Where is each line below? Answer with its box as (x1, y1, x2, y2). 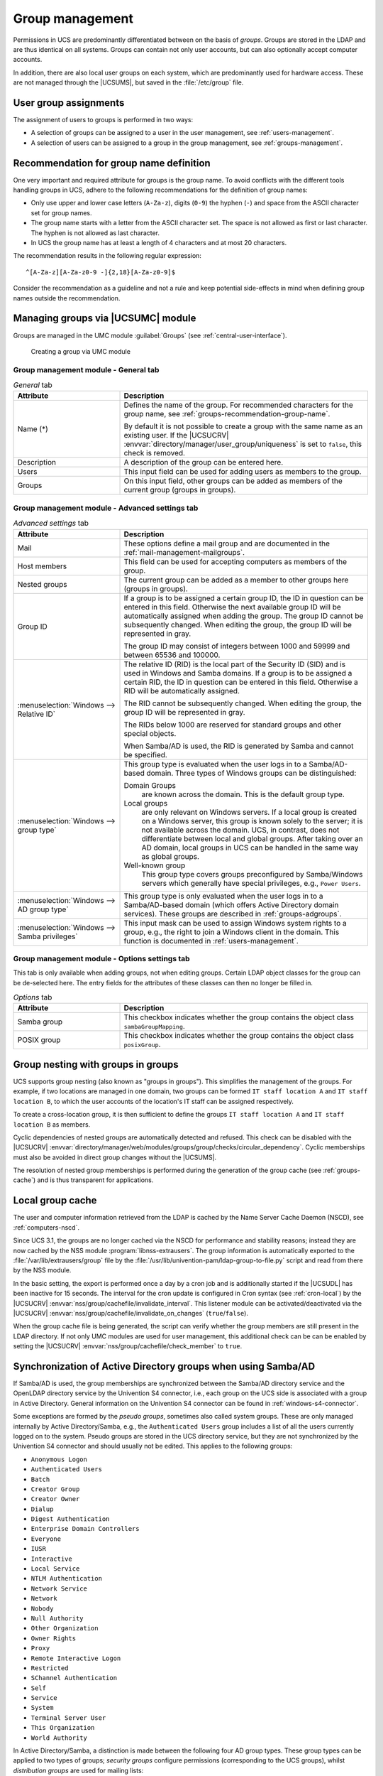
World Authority (30, 1733, 88, 1742)
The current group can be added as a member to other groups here (123, 575, 349, 585)
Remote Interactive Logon (30, 1654, 121, 1662)
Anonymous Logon (30, 1455, 88, 1463)
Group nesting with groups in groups (13, 1058, 179, 1071)
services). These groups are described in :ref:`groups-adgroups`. (123, 909, 342, 919)
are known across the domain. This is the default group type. (141, 789, 345, 799)
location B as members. (13, 1120, 91, 1129)
